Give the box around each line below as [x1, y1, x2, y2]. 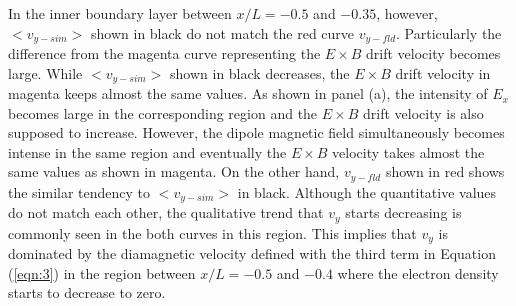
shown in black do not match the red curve [91, 22, 355, 43]
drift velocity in [395, 62, 491, 83]
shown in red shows [385, 161, 505, 182]
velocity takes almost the [332, 141, 485, 162]
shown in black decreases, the [170, 62, 350, 83]
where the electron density [337, 262, 499, 283]
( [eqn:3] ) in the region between [8, 262, 196, 283]
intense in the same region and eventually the [8, 141, 287, 162]
